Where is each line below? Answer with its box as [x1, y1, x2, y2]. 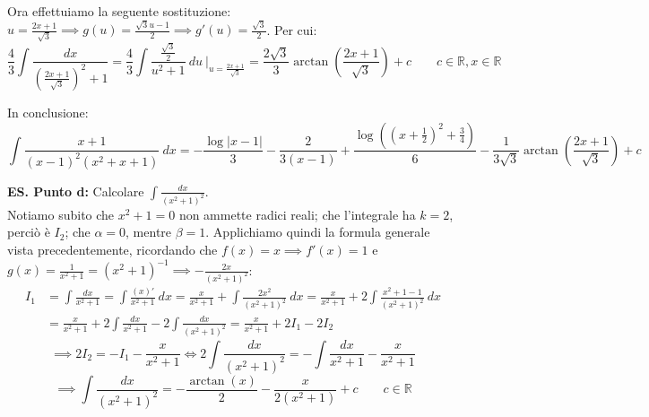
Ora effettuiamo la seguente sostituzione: [7, 2, 231, 20]
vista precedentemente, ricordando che [7, 239, 218, 258]
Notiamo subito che [7, 204, 115, 223]
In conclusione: [7, 102, 89, 121]
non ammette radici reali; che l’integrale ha [178, 204, 416, 223]
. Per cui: [266, 20, 317, 39]
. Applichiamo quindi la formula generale [205, 222, 430, 241]
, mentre [125, 222, 172, 241]
